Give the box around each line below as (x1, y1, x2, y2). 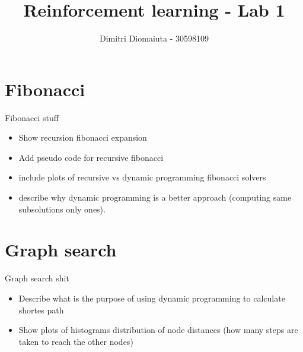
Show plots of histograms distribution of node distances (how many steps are (18, 324, 298, 336)
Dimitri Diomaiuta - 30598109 (100, 32, 209, 45)
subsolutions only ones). (18, 202, 106, 215)
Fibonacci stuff (5, 111, 59, 123)
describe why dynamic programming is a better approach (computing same (18, 191, 292, 204)
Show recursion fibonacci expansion (18, 131, 147, 144)
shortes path (18, 303, 64, 316)
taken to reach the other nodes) (18, 335, 133, 347)
